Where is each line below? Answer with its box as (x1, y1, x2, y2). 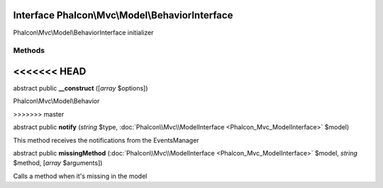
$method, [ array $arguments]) (13, 159, 103, 168)
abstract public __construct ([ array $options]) (13, 83, 148, 92)
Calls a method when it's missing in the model (13, 172, 148, 180)
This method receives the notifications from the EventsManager (13, 136, 199, 144)
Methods (13, 46, 45, 56)
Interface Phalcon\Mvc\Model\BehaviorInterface (13, 9, 233, 21)
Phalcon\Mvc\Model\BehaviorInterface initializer (13, 28, 154, 37)
